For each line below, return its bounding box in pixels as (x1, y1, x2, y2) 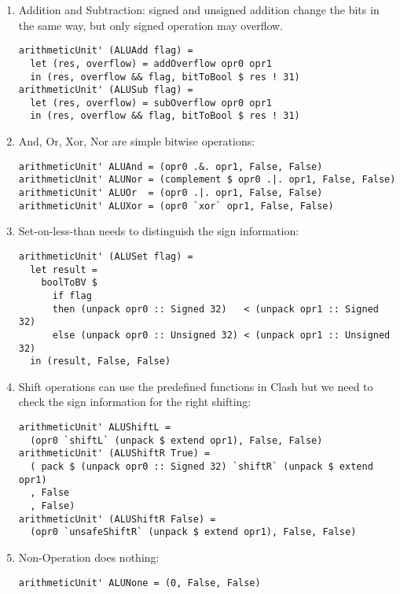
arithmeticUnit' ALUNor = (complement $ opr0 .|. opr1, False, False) (18, 174, 396, 186)
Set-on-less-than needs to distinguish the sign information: (18, 223, 299, 239)
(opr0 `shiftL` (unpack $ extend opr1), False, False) (30, 434, 323, 446)
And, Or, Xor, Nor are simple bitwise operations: (18, 133, 255, 149)
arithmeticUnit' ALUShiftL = (18, 422, 171, 434)
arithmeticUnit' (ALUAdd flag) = (18, 45, 193, 57)
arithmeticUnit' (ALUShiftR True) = (18, 448, 211, 459)
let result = (30, 264, 98, 275)
